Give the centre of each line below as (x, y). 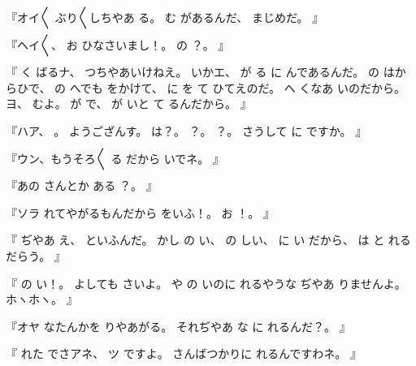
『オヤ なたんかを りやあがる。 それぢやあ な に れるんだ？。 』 (178, 326)
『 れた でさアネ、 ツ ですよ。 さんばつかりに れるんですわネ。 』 (184, 353)
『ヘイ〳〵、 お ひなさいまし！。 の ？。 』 (118, 44)
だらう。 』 (36, 255)
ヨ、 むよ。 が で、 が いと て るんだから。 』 (129, 103)
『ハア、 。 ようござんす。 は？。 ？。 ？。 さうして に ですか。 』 (186, 130)
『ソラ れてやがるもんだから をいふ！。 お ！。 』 (140, 212)
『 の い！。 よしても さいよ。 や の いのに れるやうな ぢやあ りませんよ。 (206, 283)
